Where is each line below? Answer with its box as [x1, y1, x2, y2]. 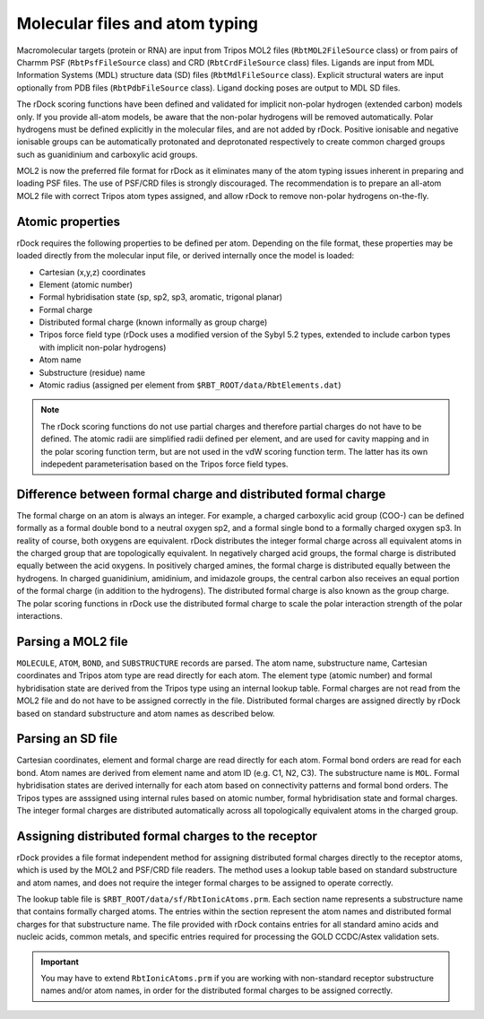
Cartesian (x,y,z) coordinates [39, 266, 146, 277]
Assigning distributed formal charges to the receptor [16, 828, 318, 843]
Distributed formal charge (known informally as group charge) [39, 317, 268, 327]
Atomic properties [16, 213, 121, 229]
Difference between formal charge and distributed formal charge [16, 486, 386, 501]
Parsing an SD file [16, 731, 118, 746]
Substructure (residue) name [39, 367, 145, 378]
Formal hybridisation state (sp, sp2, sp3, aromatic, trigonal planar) [39, 292, 282, 302]
